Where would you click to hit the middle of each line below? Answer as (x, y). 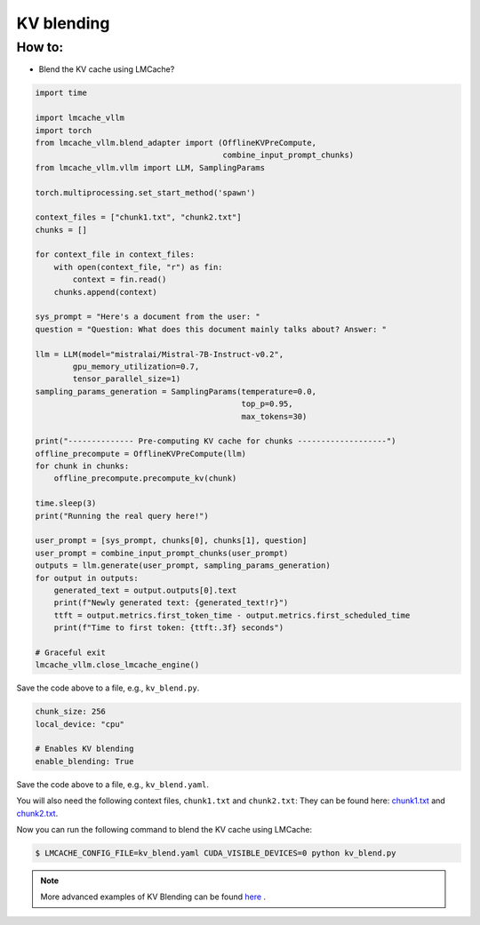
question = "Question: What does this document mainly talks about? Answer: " (211, 329)
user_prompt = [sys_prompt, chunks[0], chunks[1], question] (171, 541)
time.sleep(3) (66, 503)
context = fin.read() (120, 279)
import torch (64, 130)
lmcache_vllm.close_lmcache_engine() (117, 665)
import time (61, 93)
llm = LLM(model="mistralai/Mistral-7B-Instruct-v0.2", (160, 354)
